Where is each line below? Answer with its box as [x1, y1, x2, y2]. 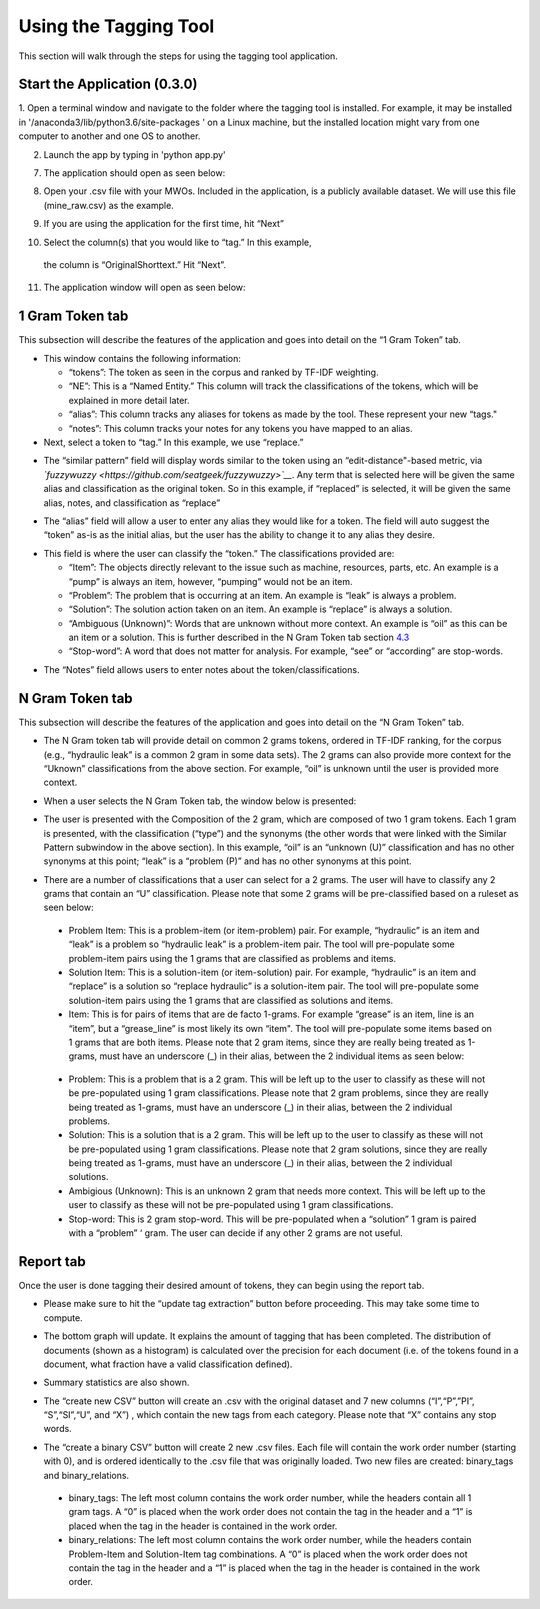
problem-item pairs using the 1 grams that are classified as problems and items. [68, 952, 397, 964]
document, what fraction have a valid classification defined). [43, 1358, 293, 1370]
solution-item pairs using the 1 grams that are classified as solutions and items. [68, 994, 394, 1006]
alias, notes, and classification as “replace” [43, 496, 221, 509]
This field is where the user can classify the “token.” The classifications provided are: [43, 547, 395, 559]
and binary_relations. [43, 1469, 130, 1481]
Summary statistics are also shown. [43, 1376, 190, 1389]
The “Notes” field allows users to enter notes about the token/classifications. [43, 663, 360, 675]
